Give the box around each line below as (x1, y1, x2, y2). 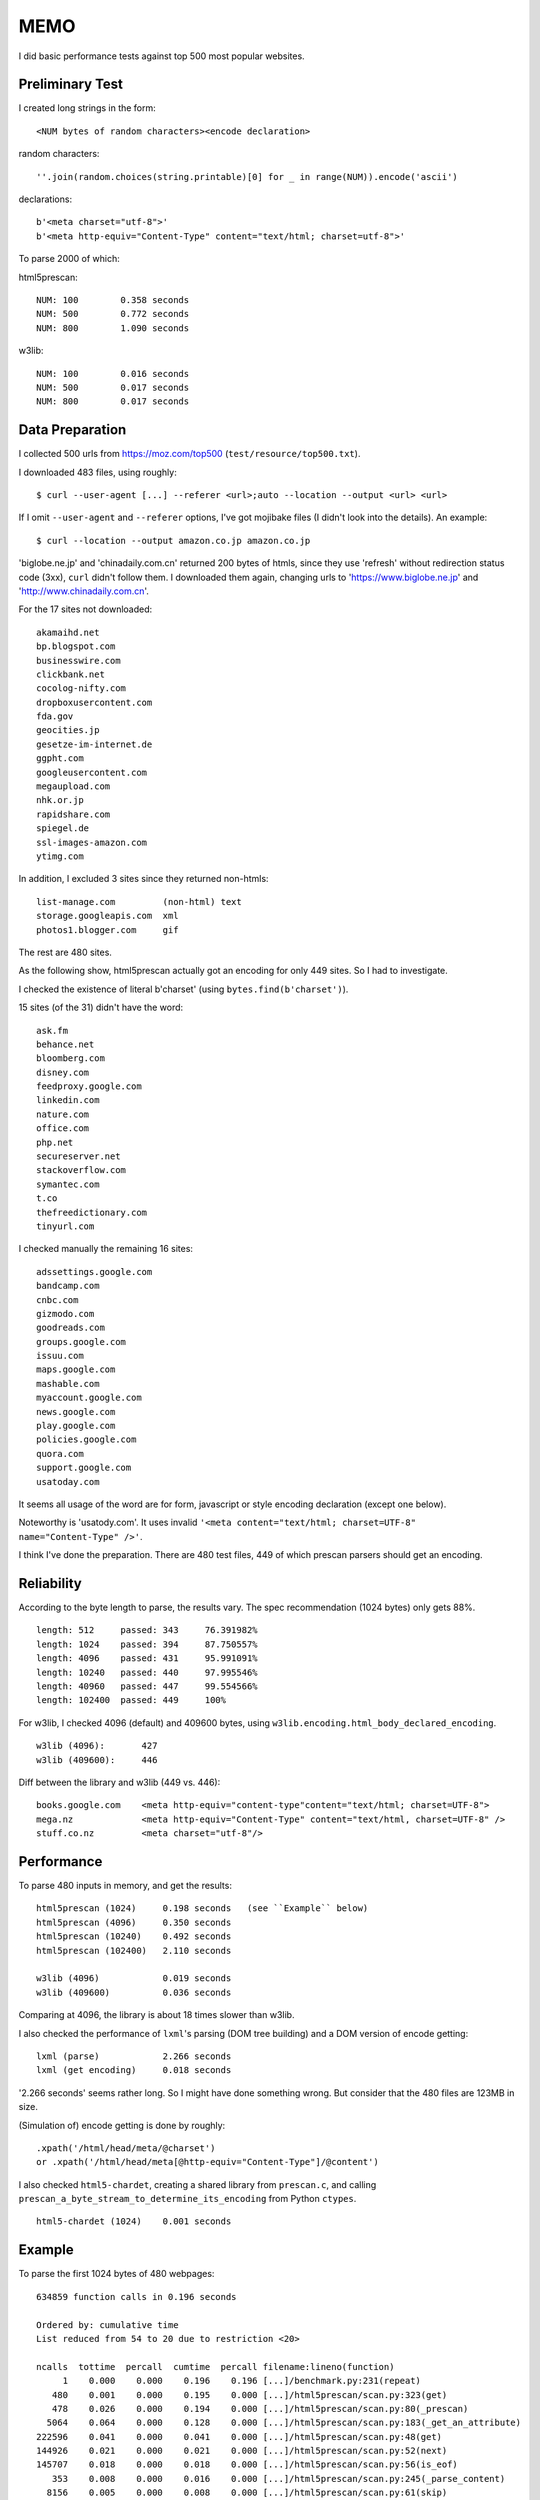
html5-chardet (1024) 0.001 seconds (36, 2216, 232, 2227)
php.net (36, 1136, 74, 1148)
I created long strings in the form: (18, 102, 157, 114)
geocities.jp (36, 725, 100, 736)
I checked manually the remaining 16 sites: (18, 1243, 194, 1255)
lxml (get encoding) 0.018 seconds (36, 2065, 232, 2076)
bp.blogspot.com (36, 641, 116, 652)
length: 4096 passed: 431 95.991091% (36, 1653, 259, 1664)
